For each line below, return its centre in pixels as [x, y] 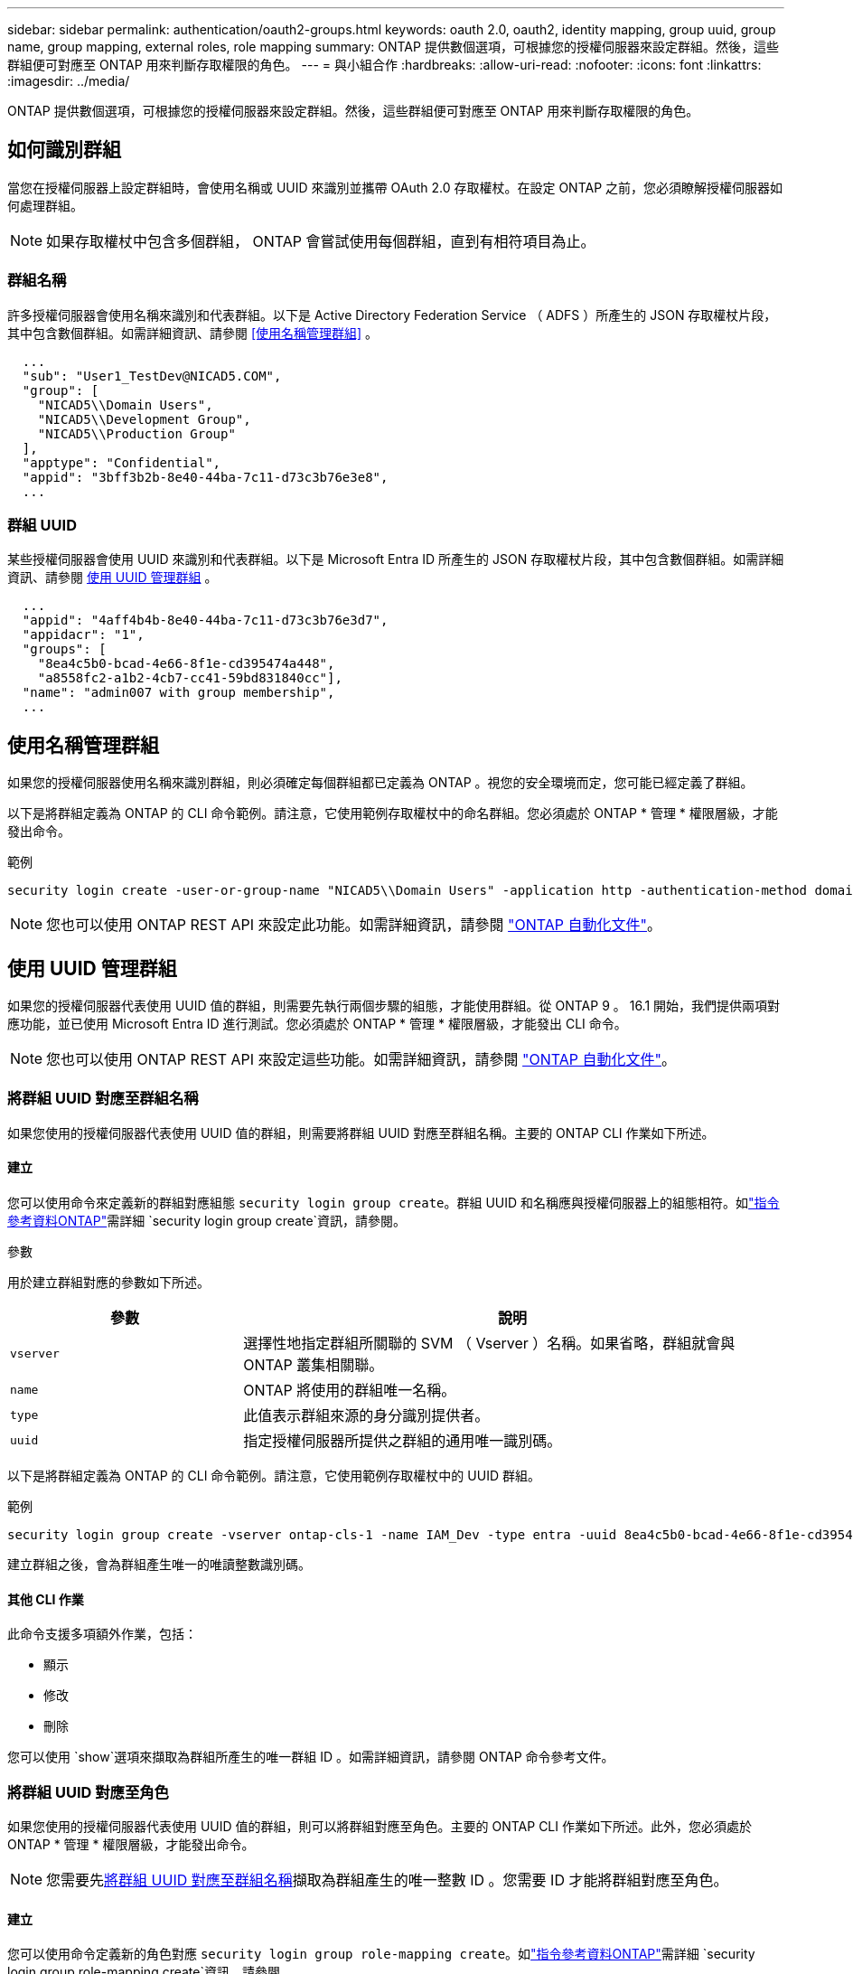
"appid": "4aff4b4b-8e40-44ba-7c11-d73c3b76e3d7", [205, 620]
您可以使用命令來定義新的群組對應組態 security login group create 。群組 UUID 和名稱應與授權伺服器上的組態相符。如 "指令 [394, 1203]
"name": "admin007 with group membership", [178, 693]
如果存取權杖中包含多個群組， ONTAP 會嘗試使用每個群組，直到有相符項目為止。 [321, 241]
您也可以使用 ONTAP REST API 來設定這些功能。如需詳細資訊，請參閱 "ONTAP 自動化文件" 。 [361, 1060]
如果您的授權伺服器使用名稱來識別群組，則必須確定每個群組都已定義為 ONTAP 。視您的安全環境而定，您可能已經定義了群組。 [380, 783]
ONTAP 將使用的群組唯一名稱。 [350, 1390]
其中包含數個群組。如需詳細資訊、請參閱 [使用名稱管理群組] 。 [193, 333]
